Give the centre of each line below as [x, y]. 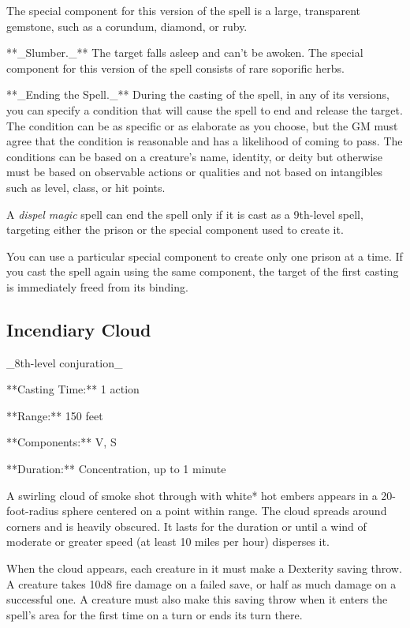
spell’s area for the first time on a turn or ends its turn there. [155, 614]
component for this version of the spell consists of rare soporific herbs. [176, 68]
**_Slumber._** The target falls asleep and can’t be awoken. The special [185, 53]
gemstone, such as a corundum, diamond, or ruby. [127, 26]
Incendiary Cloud [79, 329]
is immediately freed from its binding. [97, 286]
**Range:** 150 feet [55, 415]
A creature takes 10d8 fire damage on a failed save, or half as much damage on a [201, 583]
